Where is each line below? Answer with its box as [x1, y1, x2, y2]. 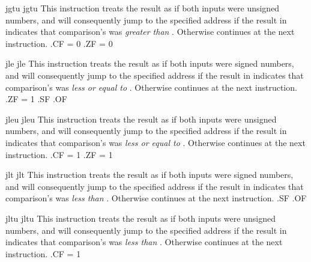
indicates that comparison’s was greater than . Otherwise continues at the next [5, 25, 295, 38]
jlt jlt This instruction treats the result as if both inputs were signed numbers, [5, 168, 294, 181]
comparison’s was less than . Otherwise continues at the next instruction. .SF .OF [5, 192, 307, 204]
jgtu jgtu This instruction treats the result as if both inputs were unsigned [5, 2, 280, 14]
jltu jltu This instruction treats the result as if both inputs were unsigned [5, 212, 276, 224]
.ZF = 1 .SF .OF [5, 93, 67, 105]
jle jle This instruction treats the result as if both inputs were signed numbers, [5, 57, 294, 70]
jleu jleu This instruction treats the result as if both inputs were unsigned [5, 112, 277, 125]
